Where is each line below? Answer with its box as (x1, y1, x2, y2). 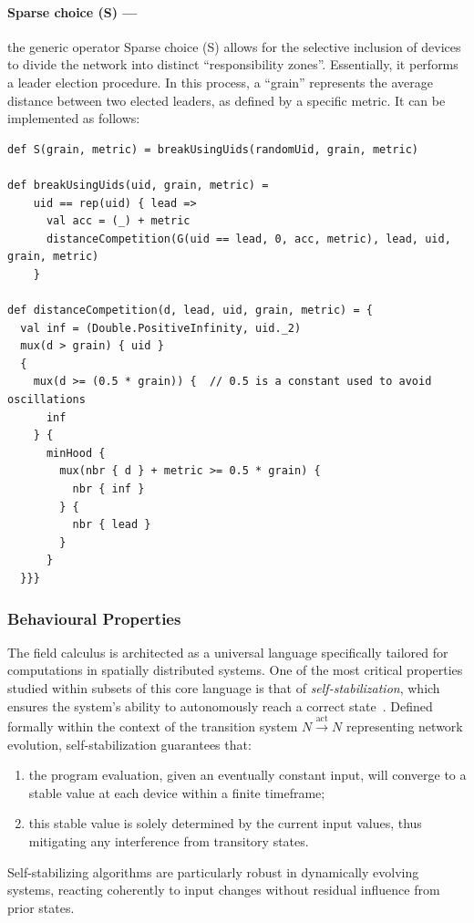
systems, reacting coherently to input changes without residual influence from (7, 880, 440, 899)
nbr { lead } (72, 518, 151, 532)
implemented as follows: (7, 109, 140, 128)
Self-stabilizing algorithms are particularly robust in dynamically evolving (7, 862, 419, 881)
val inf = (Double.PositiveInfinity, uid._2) (20, 321, 302, 335)
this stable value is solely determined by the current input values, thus (28, 814, 422, 833)
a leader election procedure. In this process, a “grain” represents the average (7, 72, 433, 91)
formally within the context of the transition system (7, 717, 298, 735)
